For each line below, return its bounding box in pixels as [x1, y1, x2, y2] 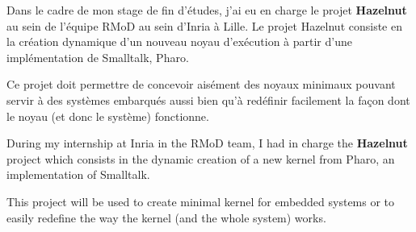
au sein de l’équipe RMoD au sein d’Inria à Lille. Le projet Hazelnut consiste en [6, 17, 402, 34]
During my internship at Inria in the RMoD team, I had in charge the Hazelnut [6, 135, 408, 151]
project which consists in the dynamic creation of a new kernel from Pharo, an [6, 150, 395, 167]
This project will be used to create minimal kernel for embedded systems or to [6, 193, 395, 209]
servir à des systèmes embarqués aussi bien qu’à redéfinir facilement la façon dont [6, 91, 410, 108]
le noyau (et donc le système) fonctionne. [6, 107, 209, 124]
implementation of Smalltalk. [6, 166, 150, 183]
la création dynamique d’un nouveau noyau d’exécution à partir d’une [6, 33, 352, 50]
